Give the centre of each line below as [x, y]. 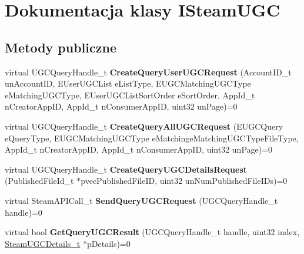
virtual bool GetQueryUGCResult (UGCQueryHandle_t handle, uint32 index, [152, 232]
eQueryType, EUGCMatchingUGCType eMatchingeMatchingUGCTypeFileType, [152, 138]
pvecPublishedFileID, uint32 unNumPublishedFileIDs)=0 [184, 181]
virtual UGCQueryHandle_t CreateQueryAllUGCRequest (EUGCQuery [144, 126]
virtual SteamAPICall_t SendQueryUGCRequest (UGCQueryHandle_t [141, 200]
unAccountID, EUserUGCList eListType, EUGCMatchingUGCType [128, 83]
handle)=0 [24, 212]
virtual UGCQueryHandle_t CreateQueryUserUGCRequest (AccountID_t [148, 72]
